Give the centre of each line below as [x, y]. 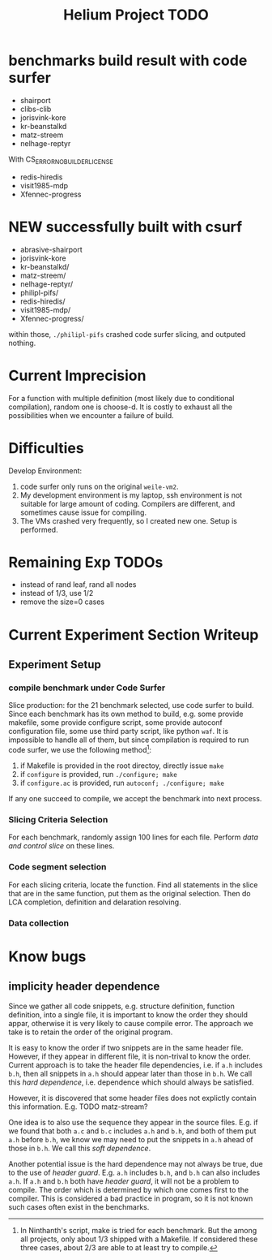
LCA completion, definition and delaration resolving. [95, 902]
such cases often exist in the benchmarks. [79, 1206]
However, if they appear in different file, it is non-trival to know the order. [130, 1056]
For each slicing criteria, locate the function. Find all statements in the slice [133, 885]
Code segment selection [57, 867]
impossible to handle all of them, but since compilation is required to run [129, 740]
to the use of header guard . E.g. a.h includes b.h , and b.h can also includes [134, 1172]
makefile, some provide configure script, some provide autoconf [115, 723]
